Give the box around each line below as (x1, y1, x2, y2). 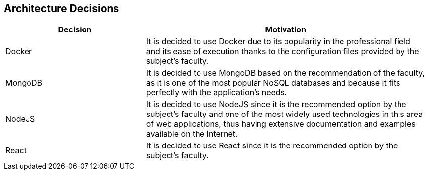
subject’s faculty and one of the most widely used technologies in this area (146, 109, 423, 119)
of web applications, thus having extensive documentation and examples (146, 119, 416, 129)
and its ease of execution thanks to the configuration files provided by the (146, 46, 419, 57)
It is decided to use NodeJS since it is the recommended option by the (146, 99, 406, 110)
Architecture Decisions (4, 2, 119, 15)
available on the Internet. (146, 129, 238, 139)
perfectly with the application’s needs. (146, 87, 287, 98)
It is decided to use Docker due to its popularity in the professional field (146, 36, 410, 47)
